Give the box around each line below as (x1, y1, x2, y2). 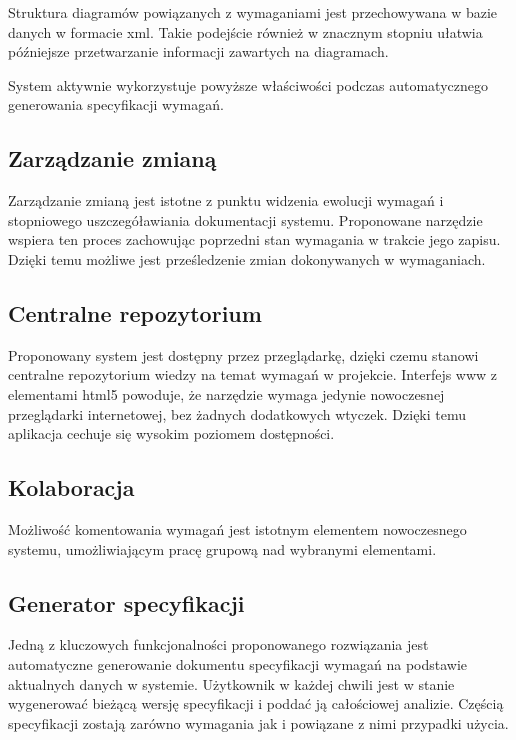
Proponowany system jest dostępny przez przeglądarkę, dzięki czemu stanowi (8, 344, 479, 365)
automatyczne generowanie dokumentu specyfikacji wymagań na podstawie (8, 653, 468, 674)
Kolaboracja (8, 472, 135, 503)
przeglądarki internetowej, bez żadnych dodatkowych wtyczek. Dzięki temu (8, 403, 467, 424)
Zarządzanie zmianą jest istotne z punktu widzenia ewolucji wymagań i (8, 190, 444, 211)
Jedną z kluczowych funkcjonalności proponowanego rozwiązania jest (8, 634, 429, 655)
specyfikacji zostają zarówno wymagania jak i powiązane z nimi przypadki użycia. (8, 712, 509, 733)
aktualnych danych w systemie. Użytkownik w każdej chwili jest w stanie (8, 673, 455, 694)
